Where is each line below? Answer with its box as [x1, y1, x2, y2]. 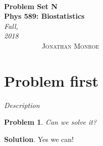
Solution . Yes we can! [4, 133, 74, 144]
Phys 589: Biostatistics [4, 11, 85, 21]
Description [4, 99, 40, 110]
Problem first [4, 70, 98, 91]
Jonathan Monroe [41, 40, 99, 51]
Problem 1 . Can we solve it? [4, 117, 97, 127]
